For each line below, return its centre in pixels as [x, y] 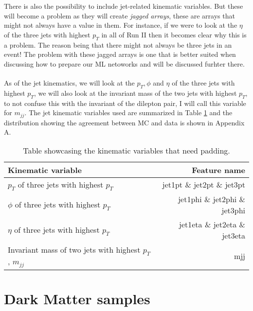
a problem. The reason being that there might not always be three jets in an [118, 44]
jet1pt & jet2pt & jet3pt [204, 185]
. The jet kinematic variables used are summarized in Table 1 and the [128, 112]
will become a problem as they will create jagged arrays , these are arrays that [119, 15]
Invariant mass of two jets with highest [74, 249]
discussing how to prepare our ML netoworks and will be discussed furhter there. [124, 63]
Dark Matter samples [77, 299]
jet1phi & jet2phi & [212, 199]
